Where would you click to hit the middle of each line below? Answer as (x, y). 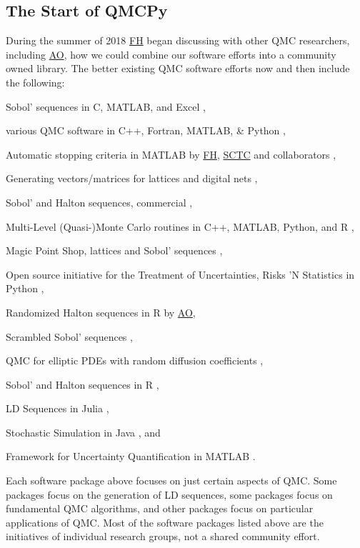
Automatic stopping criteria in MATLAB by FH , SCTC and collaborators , (171, 154)
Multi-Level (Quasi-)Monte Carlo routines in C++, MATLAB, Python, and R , (180, 226)
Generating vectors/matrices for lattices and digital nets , (132, 178)
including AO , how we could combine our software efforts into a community (171, 54)
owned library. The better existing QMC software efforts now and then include (178, 68)
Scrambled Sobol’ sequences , (69, 336)
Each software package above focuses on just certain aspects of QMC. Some (171, 480)
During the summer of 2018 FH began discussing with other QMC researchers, (178, 40)
